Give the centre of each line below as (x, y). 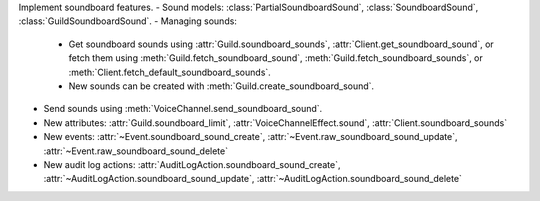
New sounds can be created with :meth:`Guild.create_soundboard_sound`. (221, 86)
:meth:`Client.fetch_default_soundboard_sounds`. (170, 72)
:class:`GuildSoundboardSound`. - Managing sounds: (127, 21)
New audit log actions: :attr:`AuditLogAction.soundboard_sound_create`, (192, 164)
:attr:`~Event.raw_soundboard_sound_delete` (136, 151)
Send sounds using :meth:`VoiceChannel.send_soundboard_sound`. (183, 109)
